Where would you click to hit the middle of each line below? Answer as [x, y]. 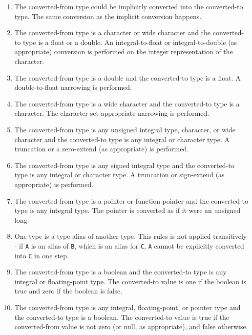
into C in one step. [42, 255]
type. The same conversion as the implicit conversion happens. [108, 16]
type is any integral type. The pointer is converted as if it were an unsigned [127, 210]
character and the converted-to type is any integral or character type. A [122, 139]
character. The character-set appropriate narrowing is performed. [112, 113]
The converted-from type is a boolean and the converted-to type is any [120, 272]
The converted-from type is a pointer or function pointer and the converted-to [131, 200]
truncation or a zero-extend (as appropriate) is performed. [102, 149]
